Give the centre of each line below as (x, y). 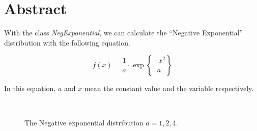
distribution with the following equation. (67, 42)
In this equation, (30, 88)
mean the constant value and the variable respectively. (169, 88)
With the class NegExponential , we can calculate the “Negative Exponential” (124, 33)
